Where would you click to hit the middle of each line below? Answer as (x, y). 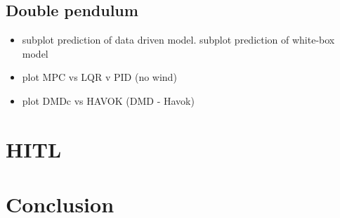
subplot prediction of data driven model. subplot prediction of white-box (178, 40)
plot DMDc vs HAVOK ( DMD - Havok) (108, 100)
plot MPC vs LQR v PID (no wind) (99, 77)
